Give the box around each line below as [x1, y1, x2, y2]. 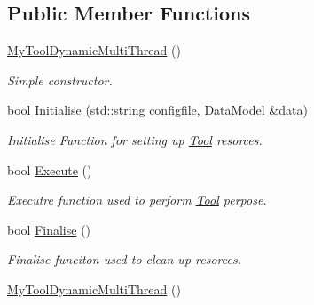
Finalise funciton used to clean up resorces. [7, 250, 241, 269]
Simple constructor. [7, 70, 113, 89]
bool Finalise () [7, 220, 91, 238]
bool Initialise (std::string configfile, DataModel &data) [7, 100, 308, 119]
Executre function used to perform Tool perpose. [7, 190, 267, 209]
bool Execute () [7, 160, 92, 179]
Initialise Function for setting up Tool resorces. [7, 130, 263, 148]
